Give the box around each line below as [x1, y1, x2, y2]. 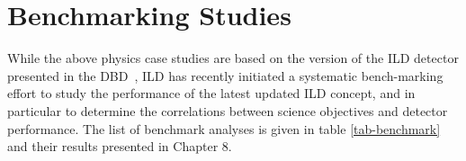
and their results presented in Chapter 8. [7, 137, 232, 156]
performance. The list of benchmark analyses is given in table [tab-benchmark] [7, 119, 441, 138]
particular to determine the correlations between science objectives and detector [7, 101, 448, 120]
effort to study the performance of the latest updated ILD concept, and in [7, 84, 416, 103]
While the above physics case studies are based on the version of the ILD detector [7, 49, 459, 67]
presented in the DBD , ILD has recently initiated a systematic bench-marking [7, 66, 444, 85]
